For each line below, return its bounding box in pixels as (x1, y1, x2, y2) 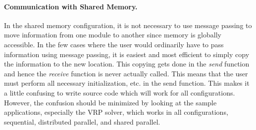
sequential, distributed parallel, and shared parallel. (4, 116, 160, 127)
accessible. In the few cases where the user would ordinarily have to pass (4, 39, 224, 49)
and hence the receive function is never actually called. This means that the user (4, 68, 248, 78)
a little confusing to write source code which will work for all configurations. (4, 87, 235, 97)
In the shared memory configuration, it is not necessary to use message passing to (4, 20, 252, 30)
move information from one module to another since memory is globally (4, 30, 221, 40)
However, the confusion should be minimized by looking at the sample (4, 97, 217, 107)
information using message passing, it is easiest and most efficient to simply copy (4, 49, 250, 59)
